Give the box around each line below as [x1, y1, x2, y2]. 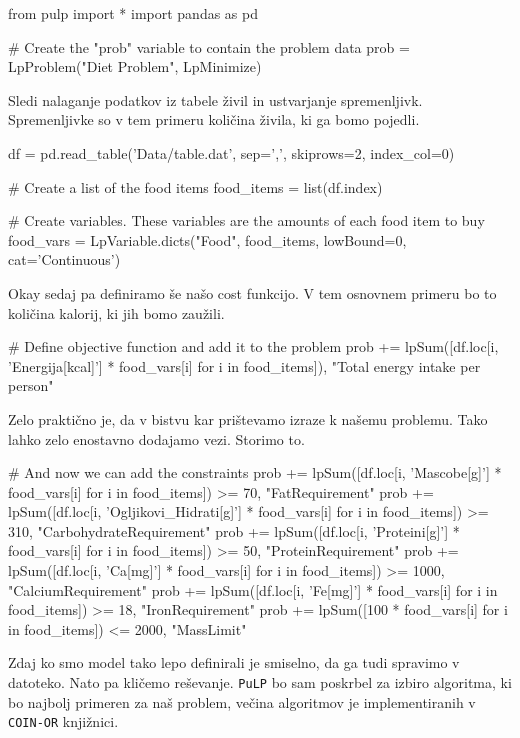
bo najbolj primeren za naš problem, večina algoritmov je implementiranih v [8, 691, 476, 712]
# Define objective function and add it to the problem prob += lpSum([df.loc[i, [8, 336, 499, 357]
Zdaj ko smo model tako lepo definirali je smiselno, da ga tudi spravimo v [8, 652, 460, 673]
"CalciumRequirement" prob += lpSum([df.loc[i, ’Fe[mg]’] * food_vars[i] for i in [8, 579, 498, 600]
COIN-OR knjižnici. [8, 711, 119, 732]
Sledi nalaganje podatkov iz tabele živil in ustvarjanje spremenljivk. [8, 89, 423, 110]
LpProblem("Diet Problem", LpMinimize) [8, 56, 262, 77]
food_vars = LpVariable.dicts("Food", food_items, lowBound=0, [8, 229, 407, 250]
